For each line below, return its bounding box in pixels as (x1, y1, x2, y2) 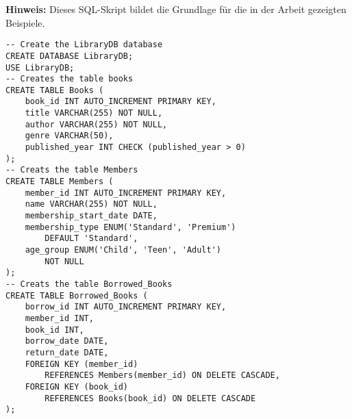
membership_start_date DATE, (25, 211, 158, 221)
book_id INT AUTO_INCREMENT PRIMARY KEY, (25, 97, 216, 107)
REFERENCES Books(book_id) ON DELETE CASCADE (45, 393, 256, 403)
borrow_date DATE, (25, 336, 109, 346)
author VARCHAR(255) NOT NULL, (25, 119, 168, 129)
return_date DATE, (25, 347, 109, 357)
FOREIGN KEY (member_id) (25, 359, 138, 369)
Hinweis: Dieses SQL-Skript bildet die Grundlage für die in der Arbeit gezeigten (5, 2, 347, 16)
